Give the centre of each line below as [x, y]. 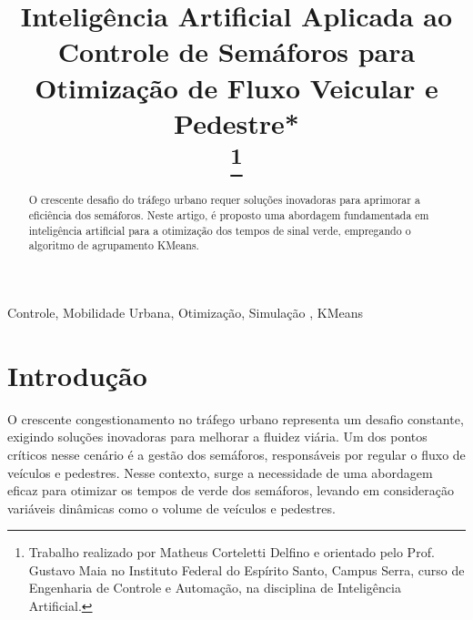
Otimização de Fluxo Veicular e [236, 87]
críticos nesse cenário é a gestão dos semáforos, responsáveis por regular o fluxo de [236, 454]
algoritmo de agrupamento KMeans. [114, 245]
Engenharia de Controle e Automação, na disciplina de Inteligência [215, 588]
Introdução [77, 375]
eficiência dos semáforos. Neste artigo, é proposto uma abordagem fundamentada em [229, 215]
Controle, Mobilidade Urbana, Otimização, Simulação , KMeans [186, 313]
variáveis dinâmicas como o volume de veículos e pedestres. [171, 508]
